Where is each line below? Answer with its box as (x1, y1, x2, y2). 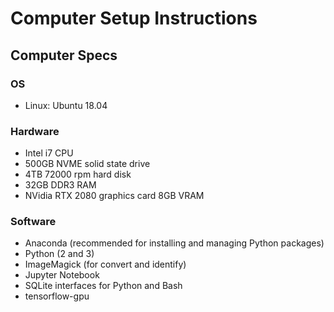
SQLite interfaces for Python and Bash (24, 280, 183, 292)
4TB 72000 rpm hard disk (24, 168, 132, 181)
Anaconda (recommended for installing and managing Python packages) (24, 237, 325, 249)
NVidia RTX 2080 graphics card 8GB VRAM (24, 190, 205, 202)
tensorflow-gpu (24, 290, 90, 302)
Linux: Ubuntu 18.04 (24, 99, 108, 111)
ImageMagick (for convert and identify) (24, 258, 187, 271)
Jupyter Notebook (24, 269, 100, 281)
